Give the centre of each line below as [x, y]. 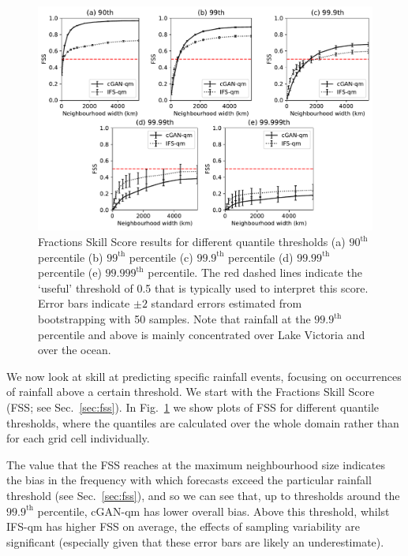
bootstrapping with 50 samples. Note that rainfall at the [174, 319]
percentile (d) [261, 257]
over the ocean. [75, 350]
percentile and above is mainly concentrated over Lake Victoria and [202, 334]
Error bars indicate [84, 303]
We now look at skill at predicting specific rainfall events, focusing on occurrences [204, 376]
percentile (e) [70, 272]
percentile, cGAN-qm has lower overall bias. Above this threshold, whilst [213, 511]
